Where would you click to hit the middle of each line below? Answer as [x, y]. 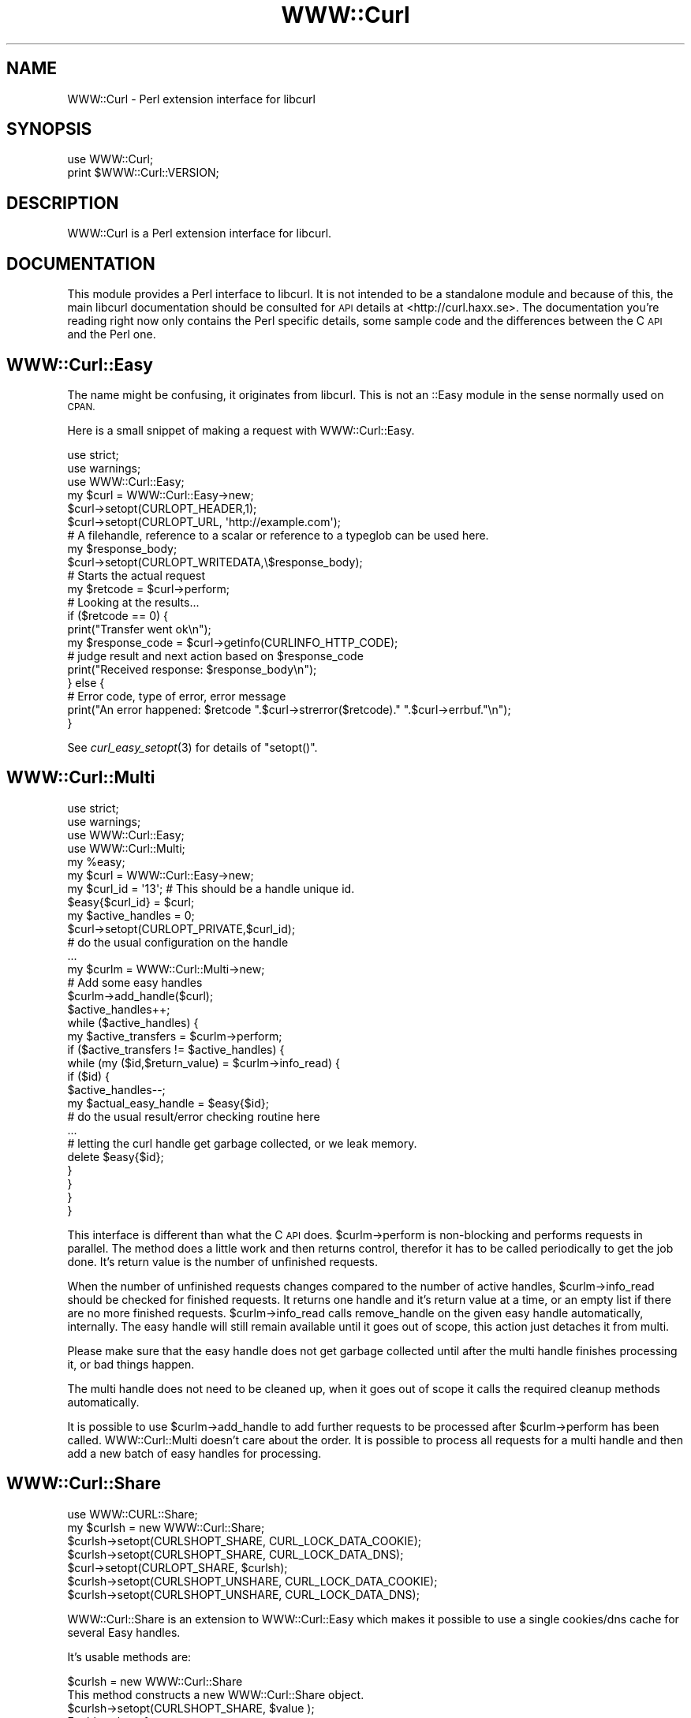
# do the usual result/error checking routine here [194, 1116]
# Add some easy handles [135, 982]
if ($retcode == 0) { [118, 615]
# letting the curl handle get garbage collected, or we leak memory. [242, 1143]
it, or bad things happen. [131, 1364]
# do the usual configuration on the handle [178, 942]
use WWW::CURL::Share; [133, 1514]
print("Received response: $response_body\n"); [192, 669]
